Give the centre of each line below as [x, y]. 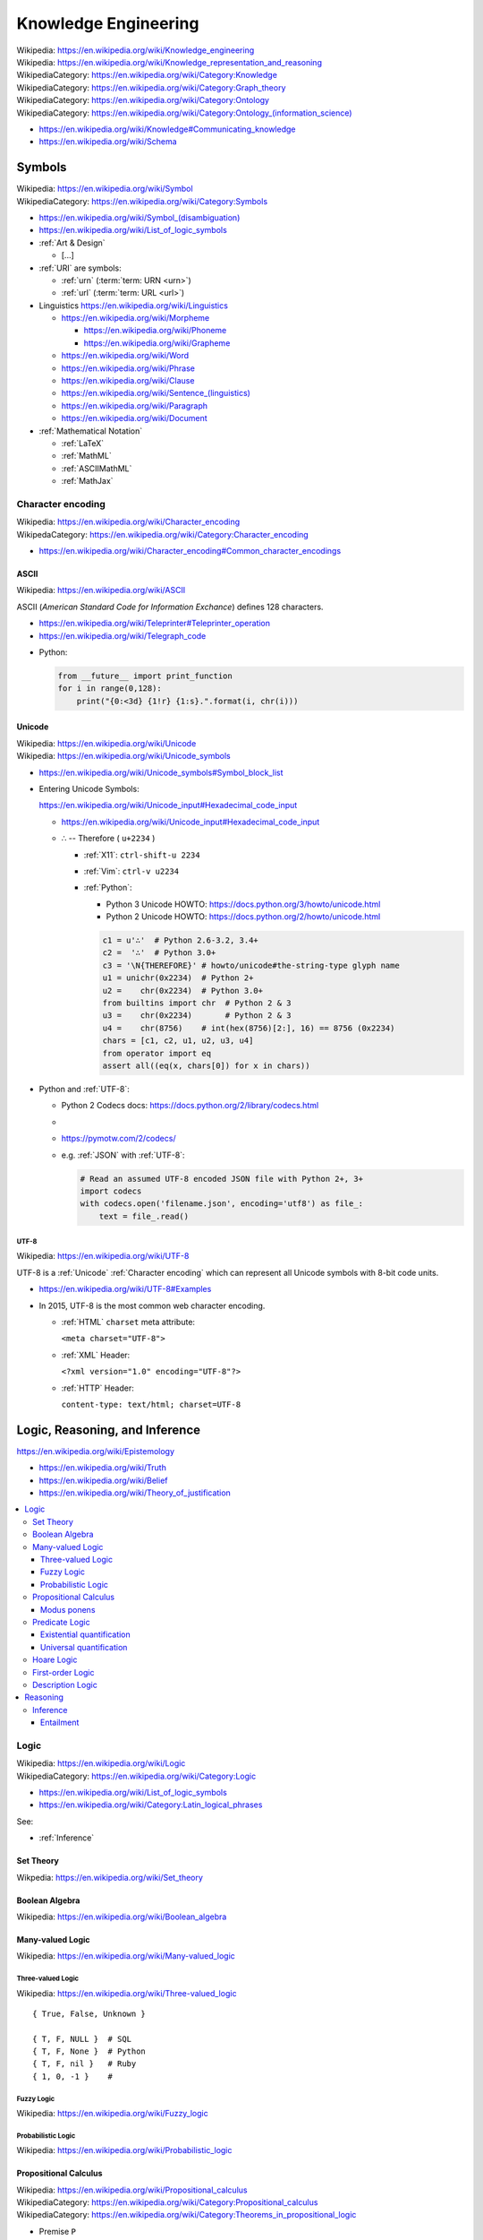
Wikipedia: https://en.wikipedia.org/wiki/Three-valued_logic [127, 1993]
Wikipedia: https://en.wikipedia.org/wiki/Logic [101, 1763]
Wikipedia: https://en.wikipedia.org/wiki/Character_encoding [128, 522]
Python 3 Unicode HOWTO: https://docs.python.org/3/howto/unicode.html [243, 904]
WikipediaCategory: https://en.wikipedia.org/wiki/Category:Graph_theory [151, 87]
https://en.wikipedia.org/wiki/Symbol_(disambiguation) [140, 217]
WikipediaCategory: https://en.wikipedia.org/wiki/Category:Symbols [142, 201]
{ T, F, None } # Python [89, 2051]
